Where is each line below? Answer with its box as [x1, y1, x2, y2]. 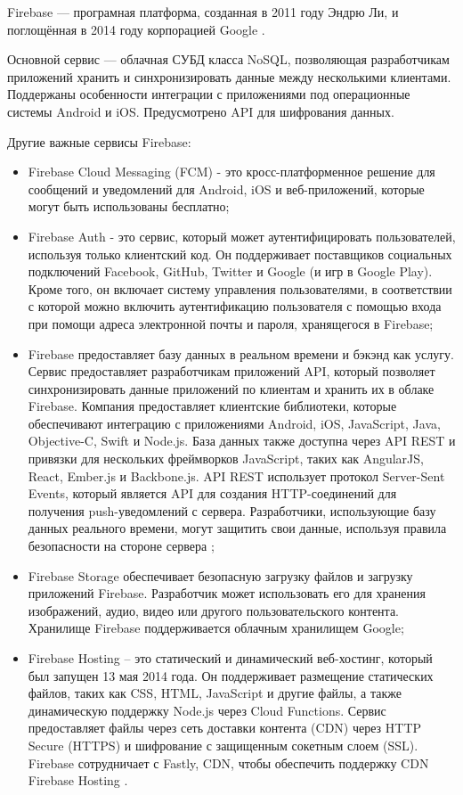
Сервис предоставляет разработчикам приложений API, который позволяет [28, 362, 435, 381]
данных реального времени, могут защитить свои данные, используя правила [28, 519, 447, 537]
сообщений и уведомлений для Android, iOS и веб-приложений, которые [28, 179, 425, 198]
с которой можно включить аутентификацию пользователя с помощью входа [28, 297, 442, 316]
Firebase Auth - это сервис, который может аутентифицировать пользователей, [28, 226, 456, 245]
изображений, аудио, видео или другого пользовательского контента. [28, 601, 399, 619]
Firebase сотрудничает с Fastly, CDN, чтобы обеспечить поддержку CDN [28, 753, 429, 772]
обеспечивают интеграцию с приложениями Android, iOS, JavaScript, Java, [28, 414, 441, 432]
